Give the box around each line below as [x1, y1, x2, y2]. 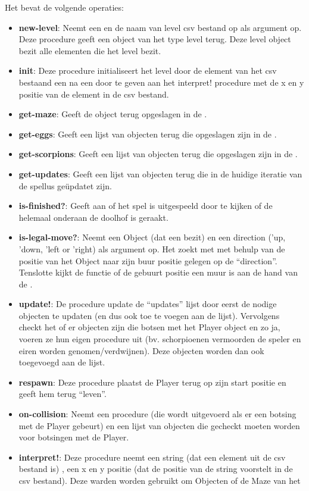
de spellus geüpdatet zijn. [18, 179, 112, 192]
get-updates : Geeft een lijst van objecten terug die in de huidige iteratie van [18, 167, 302, 180]
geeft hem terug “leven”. [18, 387, 107, 400]
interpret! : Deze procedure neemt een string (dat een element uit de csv [18, 451, 286, 463]
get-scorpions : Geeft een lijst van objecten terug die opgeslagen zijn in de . [18, 148, 298, 160]
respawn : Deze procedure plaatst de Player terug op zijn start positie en [18, 376, 286, 388]
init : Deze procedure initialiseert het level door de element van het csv [18, 64, 277, 77]
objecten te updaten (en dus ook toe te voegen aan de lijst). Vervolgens [18, 309, 280, 321]
